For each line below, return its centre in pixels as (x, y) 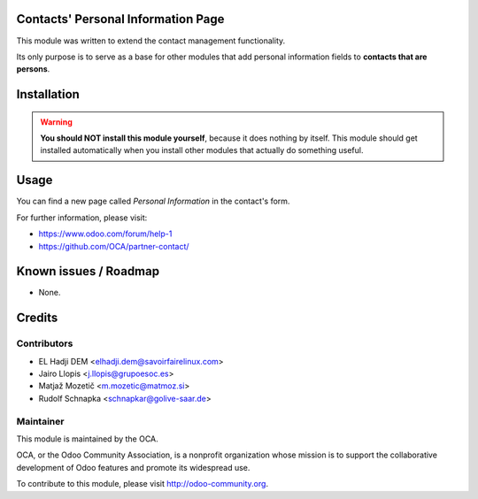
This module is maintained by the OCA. (87, 439)
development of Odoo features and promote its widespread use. (133, 467)
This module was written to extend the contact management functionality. (151, 41)
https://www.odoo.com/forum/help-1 (105, 234)
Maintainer (40, 421)
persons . (33, 69)
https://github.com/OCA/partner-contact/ (114, 246)
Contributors (45, 343)
